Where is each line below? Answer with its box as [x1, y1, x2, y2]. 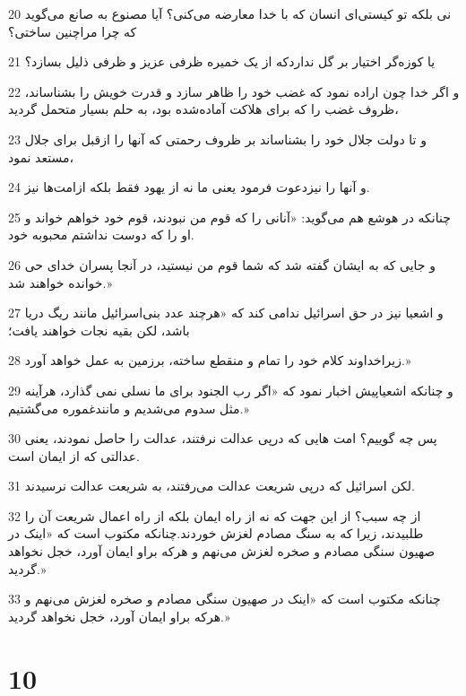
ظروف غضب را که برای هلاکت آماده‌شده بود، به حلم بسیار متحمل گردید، [8, 100, 399, 118]
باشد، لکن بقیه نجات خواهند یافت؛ [8, 320, 190, 339]
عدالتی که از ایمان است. [8, 446, 140, 465]
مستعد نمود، [8, 147, 73, 166]
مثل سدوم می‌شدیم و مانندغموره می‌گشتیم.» [8, 398, 249, 417]
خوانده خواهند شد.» [8, 273, 113, 291]
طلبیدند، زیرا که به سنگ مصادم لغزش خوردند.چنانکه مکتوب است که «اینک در [8, 524, 424, 543]
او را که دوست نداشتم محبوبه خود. [8, 225, 194, 244]
